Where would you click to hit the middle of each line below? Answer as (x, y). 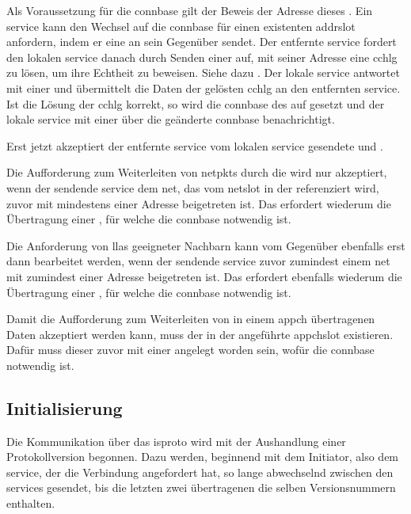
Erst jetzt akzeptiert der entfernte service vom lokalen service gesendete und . (195, 145)
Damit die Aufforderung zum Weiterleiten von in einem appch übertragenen (191, 319)
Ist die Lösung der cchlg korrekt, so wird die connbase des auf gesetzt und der (196, 103)
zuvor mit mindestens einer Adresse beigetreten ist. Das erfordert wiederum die (199, 203)
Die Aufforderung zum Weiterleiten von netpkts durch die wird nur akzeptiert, (197, 172)
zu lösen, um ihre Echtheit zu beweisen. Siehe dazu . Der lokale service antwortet (203, 72)
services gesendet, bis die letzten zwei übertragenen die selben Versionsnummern (201, 487)
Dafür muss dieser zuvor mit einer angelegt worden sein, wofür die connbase (190, 350)
